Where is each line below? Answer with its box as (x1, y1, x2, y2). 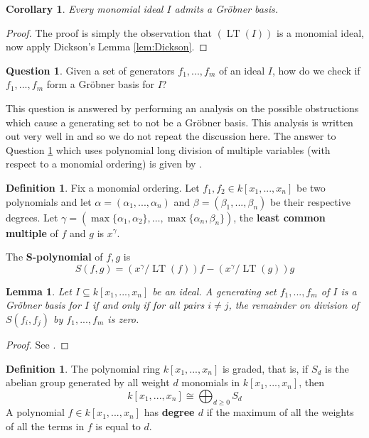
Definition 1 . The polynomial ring (6, 361, 161, 376)
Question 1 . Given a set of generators (6, 62, 175, 77)
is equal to (95, 419, 141, 434)
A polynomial (6, 405, 65, 420)
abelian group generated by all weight (6, 375, 170, 390)
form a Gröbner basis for (46, 77, 154, 92)
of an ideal (218, 62, 265, 77)
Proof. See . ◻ (6, 336, 69, 351)
